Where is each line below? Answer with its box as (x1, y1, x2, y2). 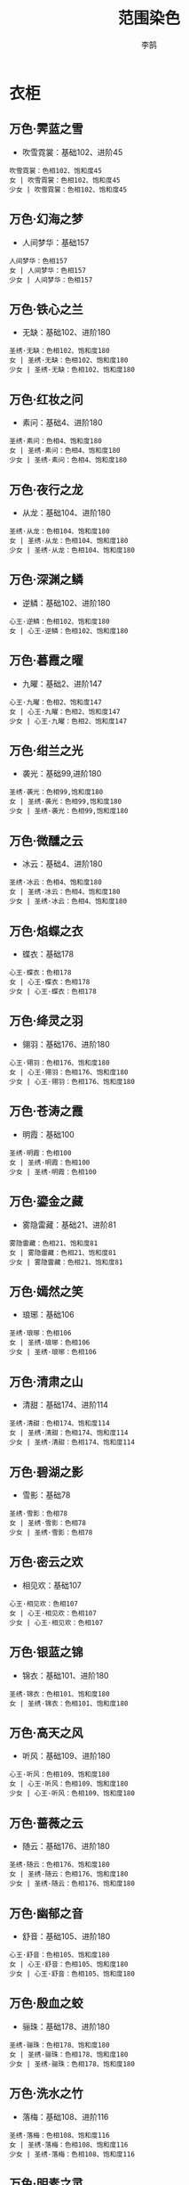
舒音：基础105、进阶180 (21, 1931, 111, 1942)
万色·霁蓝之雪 (9, 121, 84, 136)
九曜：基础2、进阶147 (21, 678, 102, 689)
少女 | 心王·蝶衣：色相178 (9, 987, 98, 997)
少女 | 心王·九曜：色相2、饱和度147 (9, 717, 127, 726)
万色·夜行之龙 (9, 482, 84, 497)
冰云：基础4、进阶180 (21, 858, 104, 869)
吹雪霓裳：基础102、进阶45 (21, 146, 123, 157)
